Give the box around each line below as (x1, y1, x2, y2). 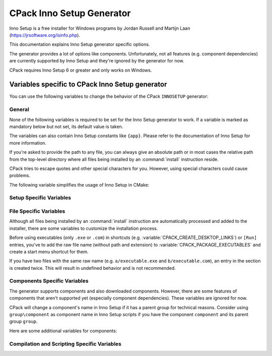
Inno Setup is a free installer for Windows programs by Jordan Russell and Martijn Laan (9, 25, 190, 31)
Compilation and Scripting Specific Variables (9, 340, 122, 347)
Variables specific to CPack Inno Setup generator (9, 80, 167, 89)
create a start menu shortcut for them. (9, 249, 89, 255)
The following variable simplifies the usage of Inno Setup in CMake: (9, 182, 150, 188)
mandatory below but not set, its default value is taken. (9, 124, 123, 130)
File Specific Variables (9, 208, 65, 214)
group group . (9, 318, 38, 325)
